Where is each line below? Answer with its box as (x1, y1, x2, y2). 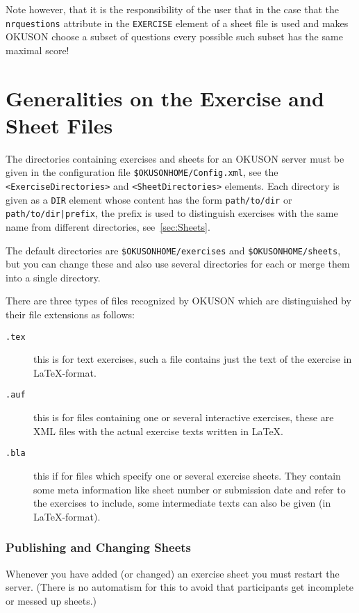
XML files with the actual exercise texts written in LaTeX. (33, 423, 283, 438)
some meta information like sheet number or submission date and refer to (33, 482, 346, 496)
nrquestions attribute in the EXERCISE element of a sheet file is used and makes (6, 15, 349, 30)
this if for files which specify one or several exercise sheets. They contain (33, 468, 341, 482)
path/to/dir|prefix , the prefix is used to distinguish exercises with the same (6, 206, 338, 220)
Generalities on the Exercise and (6, 83, 324, 112)
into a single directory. (6, 270, 101, 284)
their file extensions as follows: (6, 307, 135, 321)
